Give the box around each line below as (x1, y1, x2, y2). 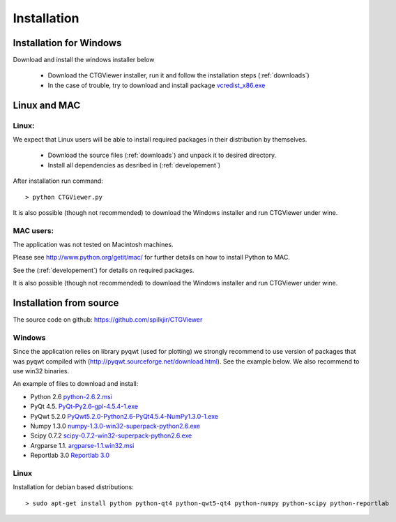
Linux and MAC (13, 99, 81, 111)
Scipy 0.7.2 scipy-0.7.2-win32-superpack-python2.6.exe (30, 431, 192, 440)
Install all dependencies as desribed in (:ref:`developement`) (47, 161, 221, 169)
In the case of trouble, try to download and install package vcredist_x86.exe (47, 81, 266, 89)
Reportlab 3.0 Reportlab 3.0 (30, 451, 110, 460)
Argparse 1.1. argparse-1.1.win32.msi (30, 441, 135, 449)
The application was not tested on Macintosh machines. (13, 241, 174, 249)
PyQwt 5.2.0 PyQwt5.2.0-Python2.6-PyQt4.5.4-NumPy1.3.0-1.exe (30, 412, 219, 420)
